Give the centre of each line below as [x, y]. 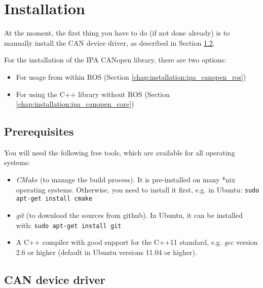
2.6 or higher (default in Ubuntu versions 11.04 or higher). [106, 252]
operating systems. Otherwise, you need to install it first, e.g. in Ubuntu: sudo [138, 189]
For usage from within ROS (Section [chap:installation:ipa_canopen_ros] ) [131, 76]
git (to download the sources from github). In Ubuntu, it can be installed [129, 215]
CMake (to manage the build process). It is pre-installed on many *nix [126, 180]
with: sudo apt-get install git [69, 225]
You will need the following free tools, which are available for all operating [120, 152]
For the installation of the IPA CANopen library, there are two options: [115, 60]
